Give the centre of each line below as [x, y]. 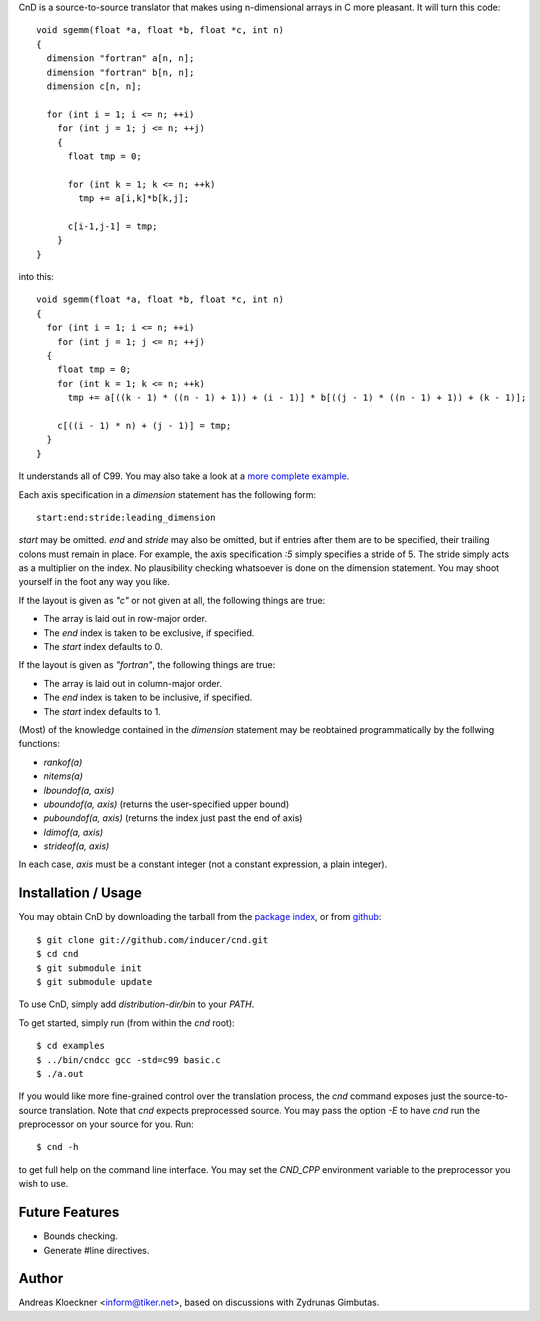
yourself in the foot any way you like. [94, 582]
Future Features [69, 1212]
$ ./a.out [60, 1073]
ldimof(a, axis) [73, 832]
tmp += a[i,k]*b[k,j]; [134, 198]
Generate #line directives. [96, 1250]
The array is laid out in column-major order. [132, 683]
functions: [39, 744]
